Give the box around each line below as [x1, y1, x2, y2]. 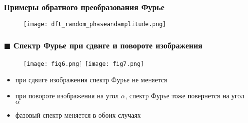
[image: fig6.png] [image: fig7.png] [23, 61, 144, 68]
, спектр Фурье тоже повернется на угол [125, 91, 244, 101]
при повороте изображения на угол [15, 91, 119, 101]
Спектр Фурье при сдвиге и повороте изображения [13, 39, 203, 51]
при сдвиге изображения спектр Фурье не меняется [15, 74, 167, 84]
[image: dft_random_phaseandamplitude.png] [23, 21, 166, 28]
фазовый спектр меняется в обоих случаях [15, 109, 141, 120]
